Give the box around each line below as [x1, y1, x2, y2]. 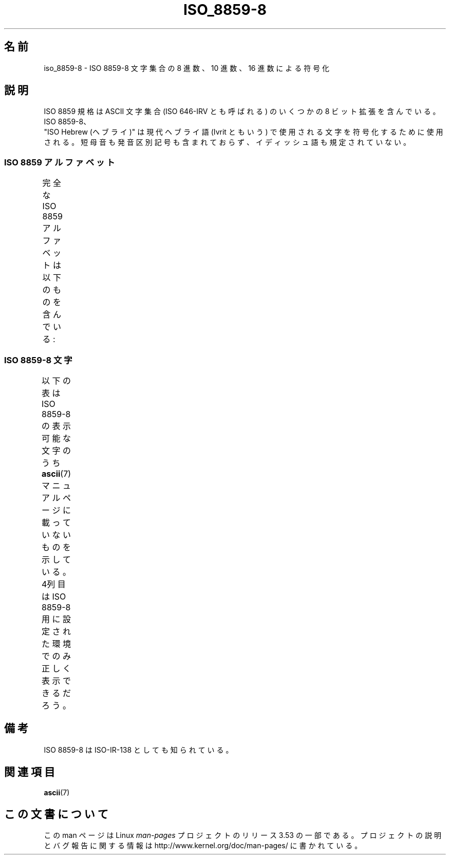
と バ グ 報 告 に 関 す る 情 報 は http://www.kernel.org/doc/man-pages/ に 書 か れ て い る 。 [44, 841, 362, 850]
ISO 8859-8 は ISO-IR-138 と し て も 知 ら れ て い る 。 [44, 745, 233, 754]
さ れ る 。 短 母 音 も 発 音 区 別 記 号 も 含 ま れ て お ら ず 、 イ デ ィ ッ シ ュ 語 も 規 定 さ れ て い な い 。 [44, 138, 410, 147]
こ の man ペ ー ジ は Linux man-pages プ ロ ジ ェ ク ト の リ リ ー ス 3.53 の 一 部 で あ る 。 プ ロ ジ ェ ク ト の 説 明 [44, 831, 441, 840]
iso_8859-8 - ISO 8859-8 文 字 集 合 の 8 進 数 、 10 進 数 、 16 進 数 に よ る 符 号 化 [44, 63, 330, 72]
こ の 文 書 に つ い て [4, 808, 108, 821]
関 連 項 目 [4, 765, 55, 779]
